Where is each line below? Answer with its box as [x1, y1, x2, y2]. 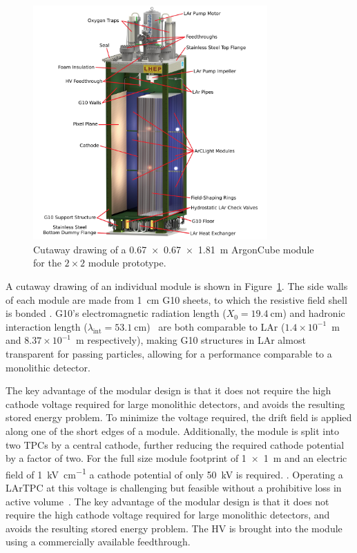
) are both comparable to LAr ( [146, 319, 285, 333]
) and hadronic [282, 306, 345, 320]
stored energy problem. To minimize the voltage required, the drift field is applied [6, 410, 352, 425]
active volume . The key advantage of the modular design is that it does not [6, 494, 329, 508]
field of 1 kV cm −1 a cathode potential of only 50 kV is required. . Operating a [6, 465, 343, 481]
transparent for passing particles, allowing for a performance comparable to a [6, 346, 332, 360]
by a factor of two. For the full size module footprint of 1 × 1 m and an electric [6, 451, 347, 465]
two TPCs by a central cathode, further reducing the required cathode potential [6, 437, 345, 452]
